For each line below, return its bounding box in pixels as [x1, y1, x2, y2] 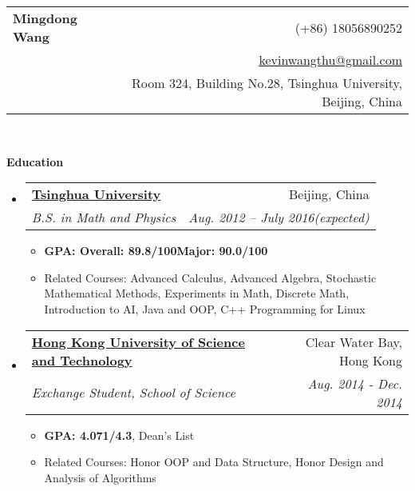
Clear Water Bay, [305, 332, 402, 351]
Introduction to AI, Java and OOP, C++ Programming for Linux [44, 300, 366, 317]
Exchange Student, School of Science [31, 383, 235, 402]
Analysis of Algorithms [44, 469, 156, 485]
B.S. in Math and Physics [31, 208, 176, 227]
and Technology [31, 350, 132, 369]
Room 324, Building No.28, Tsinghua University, [132, 74, 402, 92]
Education [6, 153, 64, 170]
